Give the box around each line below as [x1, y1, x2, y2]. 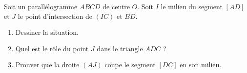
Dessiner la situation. [15, 27, 79, 37]
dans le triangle [97, 43, 143, 53]
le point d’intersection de [18, 11, 92, 21]
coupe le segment [104, 59, 156, 70]
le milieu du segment [161, 1, 223, 11]
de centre [103, 1, 130, 11]
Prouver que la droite [15, 59, 80, 70]
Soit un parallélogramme [4, 1, 78, 11]
